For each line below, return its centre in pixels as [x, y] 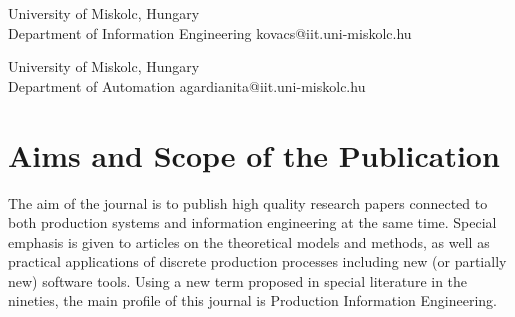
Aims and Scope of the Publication [254, 154]
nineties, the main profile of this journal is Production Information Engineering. [252, 300]
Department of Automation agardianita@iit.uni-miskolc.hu [187, 85]
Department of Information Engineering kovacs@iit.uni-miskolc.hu [210, 32]
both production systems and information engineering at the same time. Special [252, 222]
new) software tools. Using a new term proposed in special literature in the [238, 280]
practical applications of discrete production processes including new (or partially [257, 261]
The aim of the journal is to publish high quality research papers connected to [248, 202]
